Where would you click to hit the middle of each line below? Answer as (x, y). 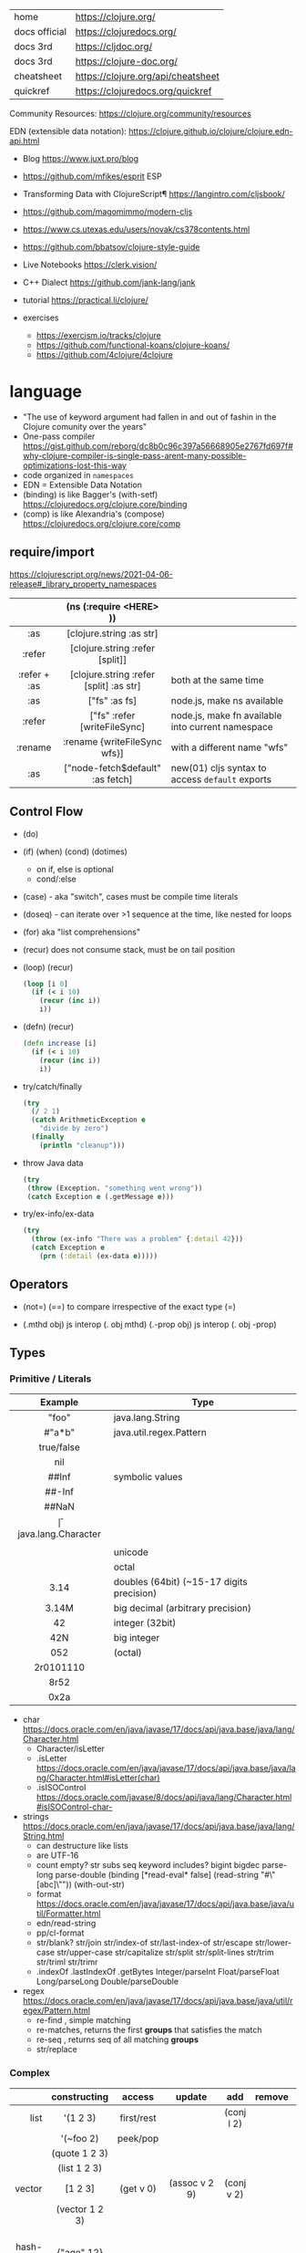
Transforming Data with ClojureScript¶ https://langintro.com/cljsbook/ (153, 194)
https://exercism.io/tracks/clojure (98, 335)
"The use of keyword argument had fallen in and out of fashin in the (149, 417)
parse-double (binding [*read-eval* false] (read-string (157, 1875)
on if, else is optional (75, 869)
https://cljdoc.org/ (114, 47)
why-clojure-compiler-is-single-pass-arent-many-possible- (134, 455)
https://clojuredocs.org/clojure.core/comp (101, 523)
